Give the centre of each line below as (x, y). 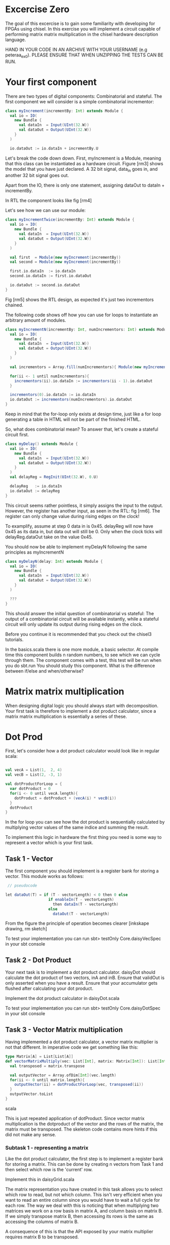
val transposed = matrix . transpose (47, 1066)
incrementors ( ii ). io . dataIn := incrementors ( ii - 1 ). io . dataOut (83, 381)
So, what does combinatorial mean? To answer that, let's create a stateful (82, 429)
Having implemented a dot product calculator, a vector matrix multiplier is (82, 1042)
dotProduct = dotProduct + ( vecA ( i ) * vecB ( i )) (65, 798)
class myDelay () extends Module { (42, 444)
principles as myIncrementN (35, 552)
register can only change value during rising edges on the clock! (72, 516)
